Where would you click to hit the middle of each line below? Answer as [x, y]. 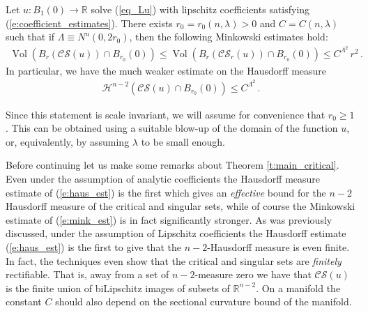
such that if [30, 37]
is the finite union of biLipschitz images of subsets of [118, 288]
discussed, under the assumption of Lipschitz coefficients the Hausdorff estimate [176, 233]
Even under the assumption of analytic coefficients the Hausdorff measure [163, 178]
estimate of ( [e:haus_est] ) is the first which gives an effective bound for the [166, 192]
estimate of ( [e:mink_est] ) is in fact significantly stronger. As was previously [169, 219]
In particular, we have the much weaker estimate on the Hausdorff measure [166, 70]
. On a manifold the [298, 288]
